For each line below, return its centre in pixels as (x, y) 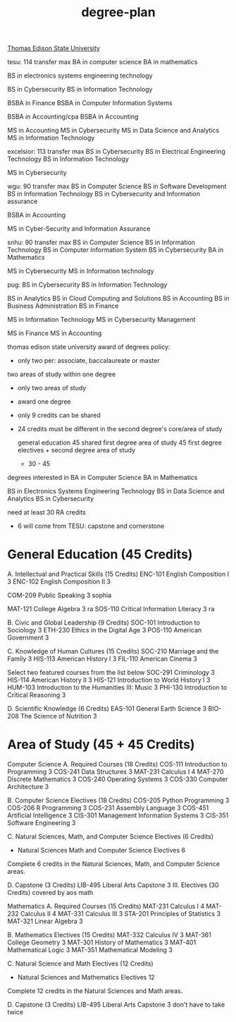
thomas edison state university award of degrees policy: (89, 347)
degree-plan (118, 12)
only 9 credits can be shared (59, 415)
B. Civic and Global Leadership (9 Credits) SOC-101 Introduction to (104, 623)
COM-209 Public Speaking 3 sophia (60, 595)
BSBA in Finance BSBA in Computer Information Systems (90, 103)
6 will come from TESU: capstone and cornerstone (91, 526)
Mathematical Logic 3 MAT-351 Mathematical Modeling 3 (90, 950)
